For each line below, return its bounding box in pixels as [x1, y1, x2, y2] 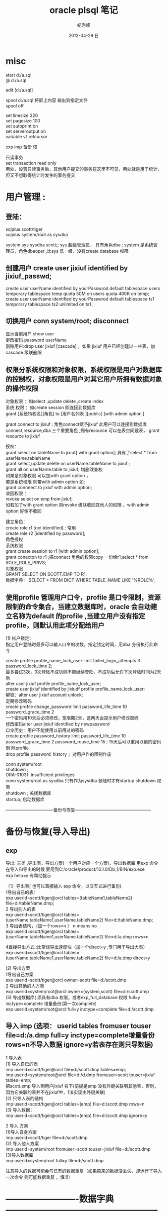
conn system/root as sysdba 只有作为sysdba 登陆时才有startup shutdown [5, 777, 156, 784]
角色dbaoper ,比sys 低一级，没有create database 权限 [18, 248, 129, 254]
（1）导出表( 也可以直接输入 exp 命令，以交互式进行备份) [5, 883, 122, 889]
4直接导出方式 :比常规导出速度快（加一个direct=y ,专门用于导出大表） [5, 944, 148, 950]
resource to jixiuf [5, 433, 40, 439]
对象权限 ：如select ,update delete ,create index [5, 399, 104, 405]
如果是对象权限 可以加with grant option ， [5, 473, 91, 479]
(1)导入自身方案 [5, 1129, 37, 1135]
